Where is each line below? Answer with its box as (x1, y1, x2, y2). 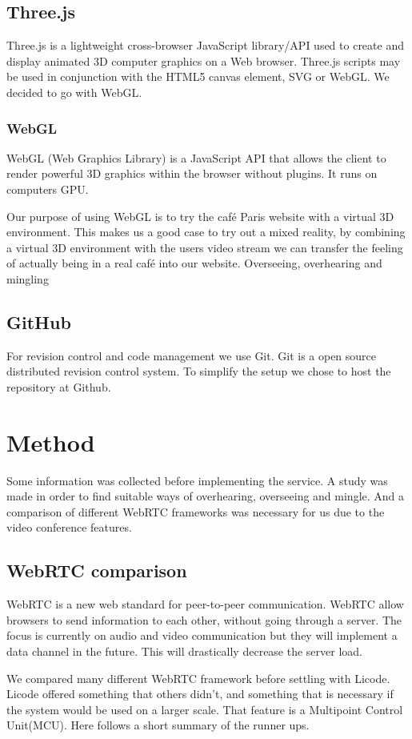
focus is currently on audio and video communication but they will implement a (6, 627, 398, 644)
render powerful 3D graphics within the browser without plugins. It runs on (6, 165, 378, 182)
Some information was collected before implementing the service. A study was (6, 472, 388, 488)
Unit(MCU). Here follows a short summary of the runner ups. (6, 717, 310, 733)
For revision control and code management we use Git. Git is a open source (6, 347, 377, 363)
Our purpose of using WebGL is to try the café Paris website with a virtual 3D (6, 207, 394, 224)
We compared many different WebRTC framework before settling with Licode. (6, 669, 390, 686)
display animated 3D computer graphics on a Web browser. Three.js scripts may (6, 52, 401, 69)
